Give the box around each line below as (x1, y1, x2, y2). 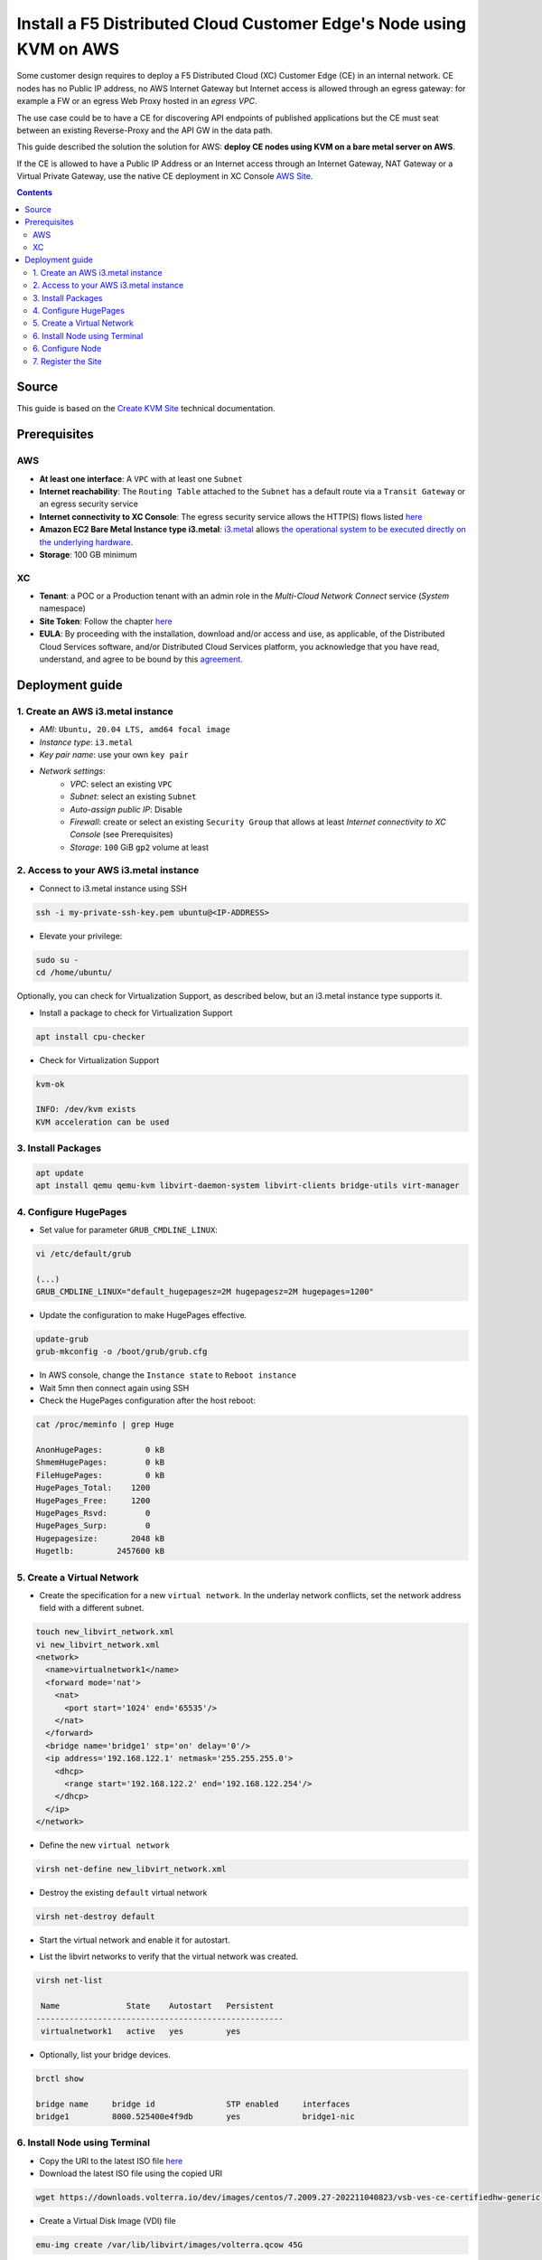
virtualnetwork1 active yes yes (41, 2026, 241, 2036)
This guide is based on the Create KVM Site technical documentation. (16, 403, 276, 414)
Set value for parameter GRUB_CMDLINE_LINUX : (39, 1224, 219, 1235)
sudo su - (35, 955, 79, 965)
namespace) (39, 603, 86, 614)
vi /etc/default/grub (35, 1248, 132, 1258)
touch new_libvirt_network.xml (35, 1627, 175, 1637)
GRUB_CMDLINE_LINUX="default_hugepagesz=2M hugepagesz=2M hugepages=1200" (35, 1286, 375, 1297)
